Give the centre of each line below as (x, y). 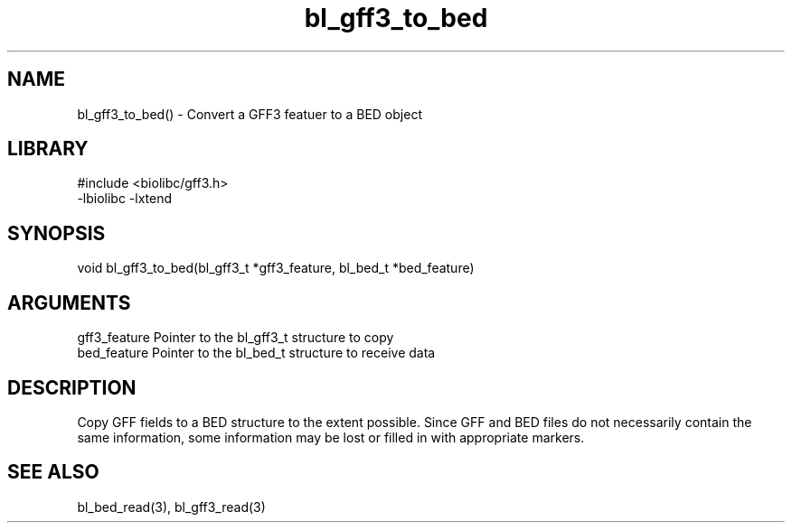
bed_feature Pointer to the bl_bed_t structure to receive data (256, 353)
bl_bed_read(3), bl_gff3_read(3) (171, 507)
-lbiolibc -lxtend (125, 199)
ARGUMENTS (69, 302)
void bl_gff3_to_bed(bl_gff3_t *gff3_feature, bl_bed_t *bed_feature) (276, 268)
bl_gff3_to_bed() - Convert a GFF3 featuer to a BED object (250, 114)
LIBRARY (48, 149)
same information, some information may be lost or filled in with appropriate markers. (331, 437)
